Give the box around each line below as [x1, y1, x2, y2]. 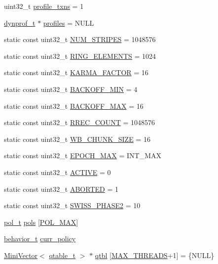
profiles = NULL [43, 17, 94, 28]
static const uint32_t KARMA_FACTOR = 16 [4, 67, 148, 78]
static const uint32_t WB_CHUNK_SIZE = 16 [4, 133, 150, 144]
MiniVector [4, 250, 38, 260]
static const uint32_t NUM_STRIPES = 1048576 [4, 34, 156, 44]
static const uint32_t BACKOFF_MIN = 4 [4, 84, 138, 94]
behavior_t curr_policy [4, 233, 76, 244]
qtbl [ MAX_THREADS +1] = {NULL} [95, 250, 215, 260]
